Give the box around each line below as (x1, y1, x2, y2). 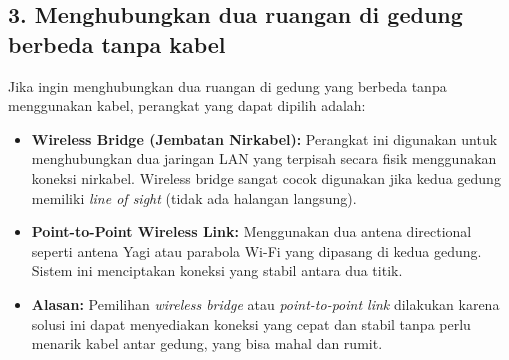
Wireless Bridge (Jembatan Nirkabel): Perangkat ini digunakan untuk (31, 128, 498, 149)
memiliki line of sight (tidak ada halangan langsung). (31, 187, 357, 208)
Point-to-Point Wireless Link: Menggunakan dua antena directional (31, 221, 472, 242)
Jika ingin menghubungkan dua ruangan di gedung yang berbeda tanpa (8, 75, 447, 96)
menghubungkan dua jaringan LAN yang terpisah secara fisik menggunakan (31, 148, 497, 169)
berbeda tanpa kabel (8, 28, 226, 59)
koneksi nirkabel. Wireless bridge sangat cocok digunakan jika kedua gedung (31, 167, 501, 188)
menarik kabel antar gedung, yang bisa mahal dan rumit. (31, 333, 383, 354)
